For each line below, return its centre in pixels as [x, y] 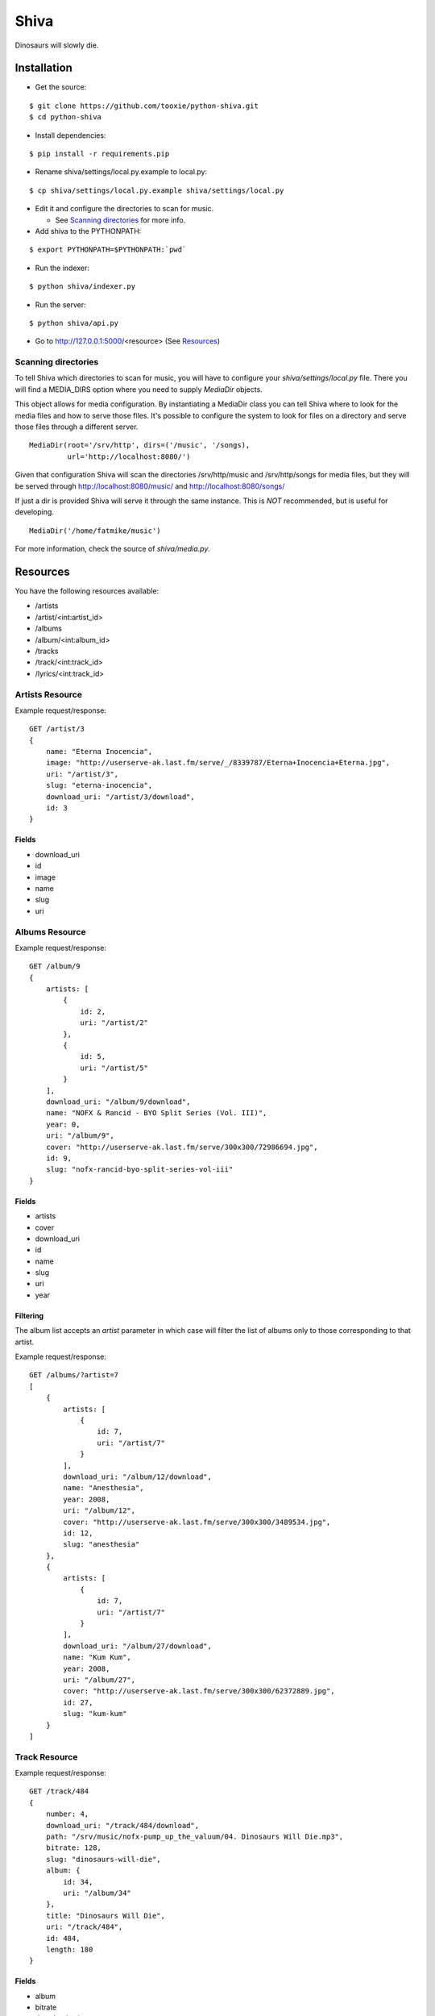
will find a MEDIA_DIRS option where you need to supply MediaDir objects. [139, 389]
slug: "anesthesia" [101, 1545]
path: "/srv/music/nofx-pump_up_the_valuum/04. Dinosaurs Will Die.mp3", [195, 1837]
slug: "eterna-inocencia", [99, 785]
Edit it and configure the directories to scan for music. [124, 209]
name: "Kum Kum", [97, 1658]
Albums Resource [50, 931]
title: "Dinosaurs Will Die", [105, 1916]
